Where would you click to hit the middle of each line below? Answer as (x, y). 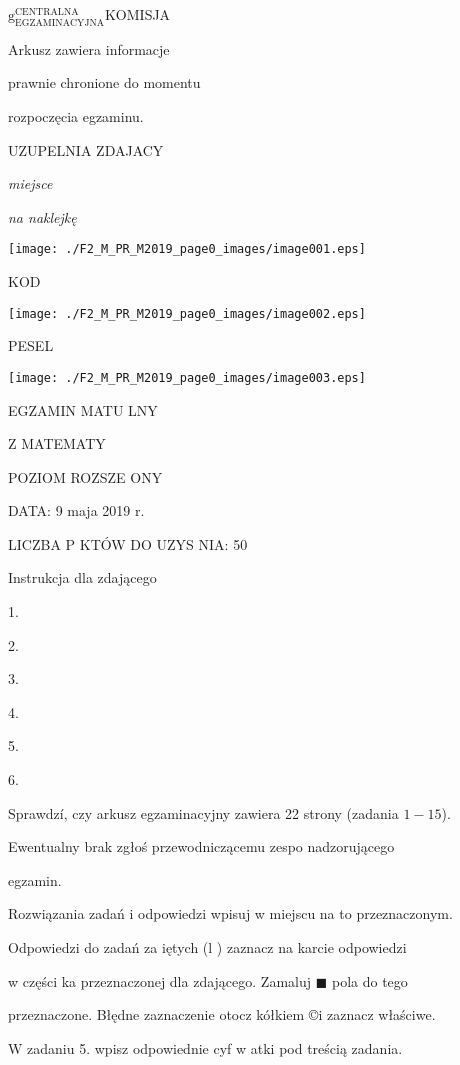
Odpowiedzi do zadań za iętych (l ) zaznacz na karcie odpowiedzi (207, 947)
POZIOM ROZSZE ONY (85, 476)
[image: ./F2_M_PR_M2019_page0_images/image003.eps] (187, 377)
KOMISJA (137, 14)
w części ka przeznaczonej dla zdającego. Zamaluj (160, 980)
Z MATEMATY (57, 443)
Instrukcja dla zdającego (82, 577)
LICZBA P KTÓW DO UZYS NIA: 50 (128, 543)
